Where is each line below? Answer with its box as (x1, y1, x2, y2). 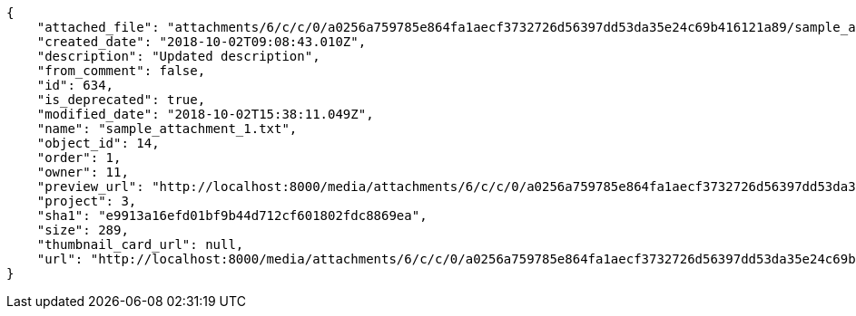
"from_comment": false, (36, 63, 206, 78)
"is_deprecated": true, (36, 92, 206, 107)
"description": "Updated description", (36, 49, 320, 63)
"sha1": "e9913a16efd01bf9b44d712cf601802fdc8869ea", (36, 208, 428, 223)
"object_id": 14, (36, 136, 160, 150)
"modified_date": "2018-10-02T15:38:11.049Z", (36, 107, 374, 121)
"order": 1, (36, 150, 122, 165)
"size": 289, (36, 223, 129, 237)
